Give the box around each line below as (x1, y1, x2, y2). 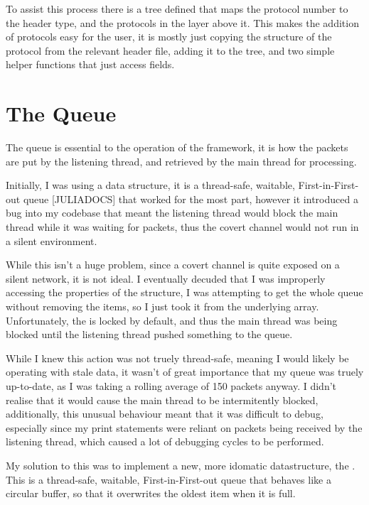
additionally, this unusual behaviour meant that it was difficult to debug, (6, 406, 323, 421)
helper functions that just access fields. (6, 57, 175, 72)
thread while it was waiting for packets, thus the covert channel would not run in (6, 219, 359, 234)
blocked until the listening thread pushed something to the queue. (6, 327, 293, 342)
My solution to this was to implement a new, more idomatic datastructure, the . (6, 457, 355, 472)
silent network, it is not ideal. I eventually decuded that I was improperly (6, 271, 326, 286)
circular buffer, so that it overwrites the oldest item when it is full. (6, 486, 296, 501)
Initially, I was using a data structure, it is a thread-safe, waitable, (6, 178, 295, 192)
